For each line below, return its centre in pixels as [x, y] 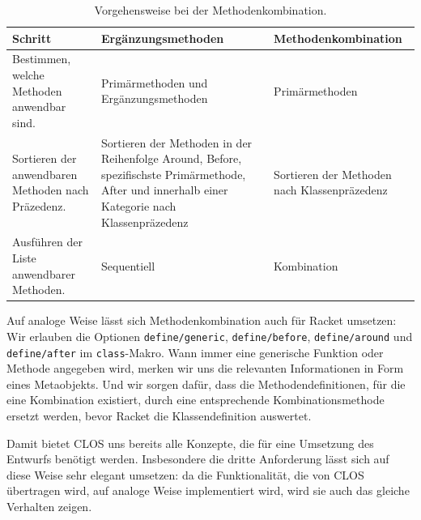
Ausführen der [47, 242]
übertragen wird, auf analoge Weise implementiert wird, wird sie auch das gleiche [208, 490]
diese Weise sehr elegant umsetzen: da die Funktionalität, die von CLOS [185, 474]
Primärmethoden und [155, 82]
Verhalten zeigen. [49, 506]
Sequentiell [128, 265]
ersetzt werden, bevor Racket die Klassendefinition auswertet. [159, 416]
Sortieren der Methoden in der [177, 142]
